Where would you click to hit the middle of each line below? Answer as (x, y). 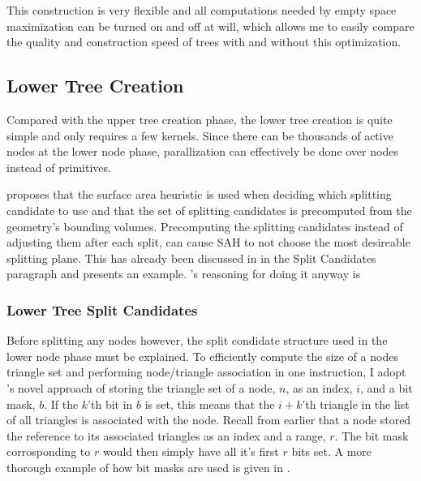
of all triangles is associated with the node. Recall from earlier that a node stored (209, 420)
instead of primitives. (59, 167)
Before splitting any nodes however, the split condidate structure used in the (197, 340)
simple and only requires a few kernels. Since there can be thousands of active (200, 135)
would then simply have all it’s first (191, 451)
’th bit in (110, 404)
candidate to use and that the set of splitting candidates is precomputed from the (209, 210)
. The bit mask (372, 435)
